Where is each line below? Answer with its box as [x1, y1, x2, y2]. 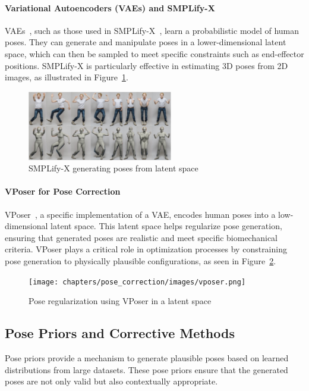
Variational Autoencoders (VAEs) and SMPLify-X [5, 1, 215, 14]
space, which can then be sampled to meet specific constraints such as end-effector [5, 47, 304, 60]
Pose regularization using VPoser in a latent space [29, 295, 212, 307]
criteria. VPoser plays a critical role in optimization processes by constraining [5, 243, 287, 255]
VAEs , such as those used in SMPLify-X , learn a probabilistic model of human [5, 24, 299, 36]
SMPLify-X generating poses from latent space [29, 162, 198, 174]
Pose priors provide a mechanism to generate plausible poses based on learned [5, 352, 289, 364]
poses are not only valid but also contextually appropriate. [5, 375, 218, 387]
